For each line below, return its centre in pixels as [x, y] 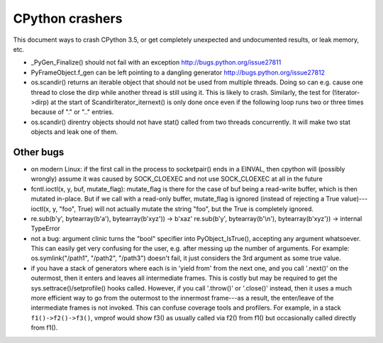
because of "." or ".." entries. [72, 112]
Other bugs [39, 152]
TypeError [45, 229]
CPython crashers [68, 18]
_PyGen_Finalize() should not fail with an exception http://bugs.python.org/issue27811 [156, 62]
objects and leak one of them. [74, 132]
